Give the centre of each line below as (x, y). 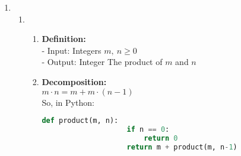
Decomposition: (74, 81)
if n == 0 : (148, 130)
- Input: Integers (72, 50)
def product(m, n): (80, 121)
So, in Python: (68, 102)
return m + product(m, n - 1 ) (182, 147)
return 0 (161, 138)
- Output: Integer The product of (102, 62)
